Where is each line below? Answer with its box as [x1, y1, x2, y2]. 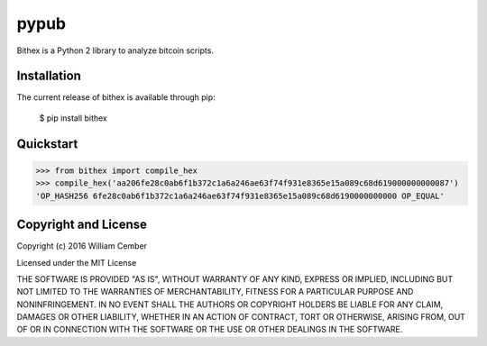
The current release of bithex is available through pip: [16, 92, 216, 103]
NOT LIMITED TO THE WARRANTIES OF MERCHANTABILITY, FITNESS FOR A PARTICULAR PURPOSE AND [16, 287, 414, 297]
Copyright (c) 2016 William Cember [16, 241, 148, 251]
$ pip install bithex [39, 113, 107, 123]
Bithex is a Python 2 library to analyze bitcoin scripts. [16, 45, 214, 56]
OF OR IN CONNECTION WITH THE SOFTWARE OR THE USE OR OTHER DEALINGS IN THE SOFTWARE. [16, 324, 403, 335]
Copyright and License [16, 217, 148, 232]
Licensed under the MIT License [16, 257, 137, 268]
